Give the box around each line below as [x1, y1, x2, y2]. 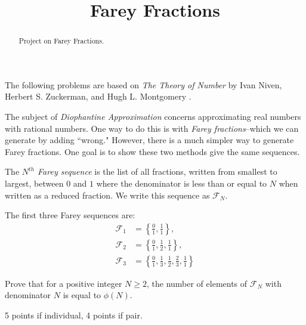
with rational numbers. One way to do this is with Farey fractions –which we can [5, 122, 299, 134]
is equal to [63, 289, 101, 301]
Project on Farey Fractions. [18, 36, 104, 46]
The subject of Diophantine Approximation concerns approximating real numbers [5, 110, 301, 123]
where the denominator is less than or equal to [96, 177, 267, 189]
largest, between [5, 177, 64, 189]
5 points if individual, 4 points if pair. [5, 309, 143, 321]
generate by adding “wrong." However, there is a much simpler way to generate [5, 134, 294, 146]
